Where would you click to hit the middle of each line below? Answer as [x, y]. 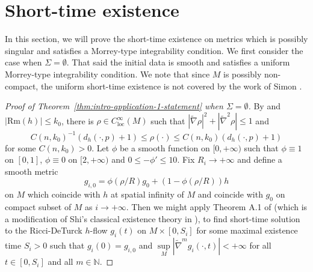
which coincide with [64, 194]
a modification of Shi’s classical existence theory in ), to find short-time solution [153, 218]
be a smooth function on [165, 147]
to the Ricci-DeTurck [44, 230]
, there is [77, 120]
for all [260, 245]
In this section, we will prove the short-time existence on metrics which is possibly [156, 39]
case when [23, 62]
